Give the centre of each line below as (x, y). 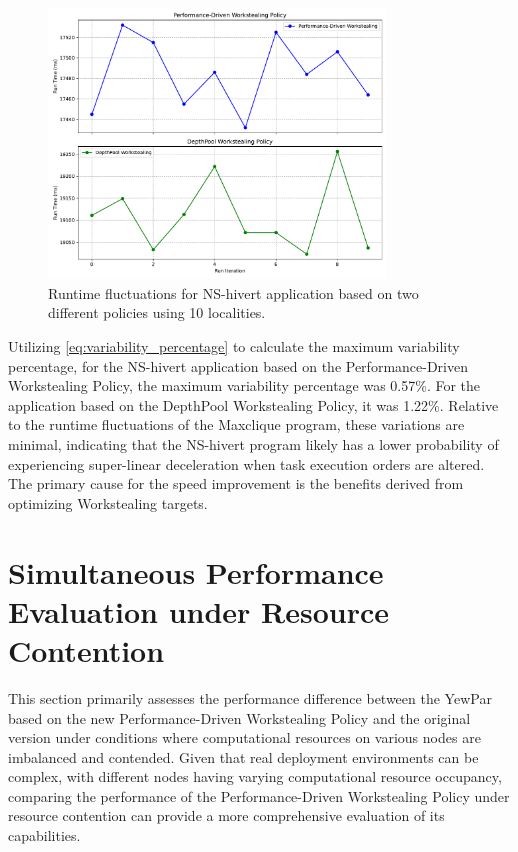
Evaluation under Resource (199, 610)
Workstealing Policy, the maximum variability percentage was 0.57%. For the (244, 385)
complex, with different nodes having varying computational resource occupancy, (255, 776)
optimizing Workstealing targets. (108, 502)
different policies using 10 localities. (157, 312)
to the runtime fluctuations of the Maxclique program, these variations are (236, 424)
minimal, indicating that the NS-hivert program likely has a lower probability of (253, 444)
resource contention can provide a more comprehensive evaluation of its (226, 815)
